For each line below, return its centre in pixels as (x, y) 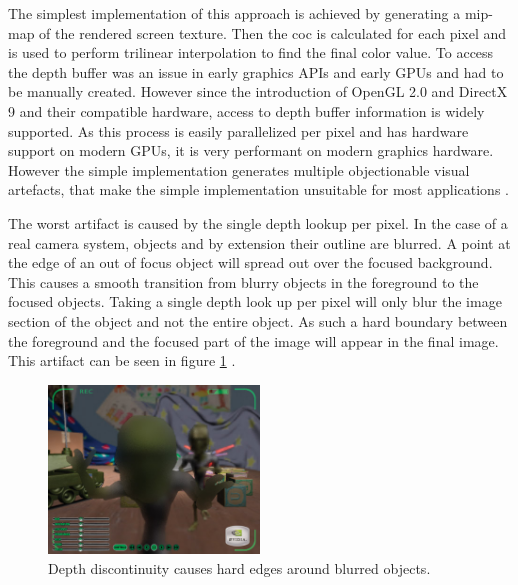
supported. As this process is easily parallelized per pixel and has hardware (238, 130)
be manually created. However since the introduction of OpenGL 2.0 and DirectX (258, 91)
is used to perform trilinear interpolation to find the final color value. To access (251, 52)
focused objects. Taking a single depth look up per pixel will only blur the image (255, 301)
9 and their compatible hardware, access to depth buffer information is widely (246, 110)
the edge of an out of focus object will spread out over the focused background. (250, 262)
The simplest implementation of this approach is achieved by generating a (234, 13)
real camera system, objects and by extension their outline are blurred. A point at (259, 242)
